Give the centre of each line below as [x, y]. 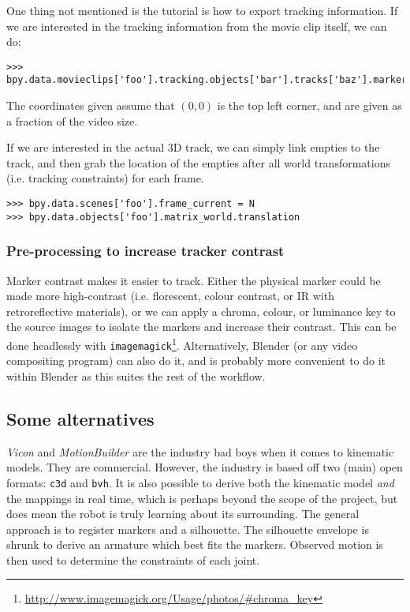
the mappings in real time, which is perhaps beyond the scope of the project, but [202, 498]
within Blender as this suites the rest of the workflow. [136, 375]
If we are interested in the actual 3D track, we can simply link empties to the [193, 147]
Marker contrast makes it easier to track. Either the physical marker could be [194, 280]
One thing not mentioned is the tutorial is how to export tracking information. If [202, 10]
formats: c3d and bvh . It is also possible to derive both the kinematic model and [200, 482]
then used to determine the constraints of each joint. [133, 559]
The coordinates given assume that [91, 105]
